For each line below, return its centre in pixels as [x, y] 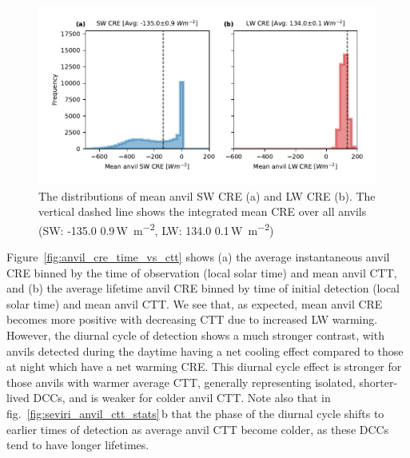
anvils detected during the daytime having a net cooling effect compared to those [205, 350]
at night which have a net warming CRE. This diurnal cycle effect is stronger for [204, 366]
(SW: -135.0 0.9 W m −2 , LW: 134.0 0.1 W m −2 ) [156, 229]
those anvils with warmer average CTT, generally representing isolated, [181, 382]
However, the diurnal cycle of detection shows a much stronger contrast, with [195, 335]
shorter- [378, 382]
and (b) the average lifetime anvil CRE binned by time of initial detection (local [203, 288]
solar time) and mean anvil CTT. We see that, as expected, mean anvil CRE [195, 303]
